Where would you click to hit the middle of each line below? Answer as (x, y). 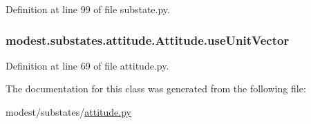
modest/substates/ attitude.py (68, 112)
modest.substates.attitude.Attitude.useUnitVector (148, 40)
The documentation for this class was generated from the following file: (156, 89)
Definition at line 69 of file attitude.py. (87, 65)
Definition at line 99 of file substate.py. (88, 9)
